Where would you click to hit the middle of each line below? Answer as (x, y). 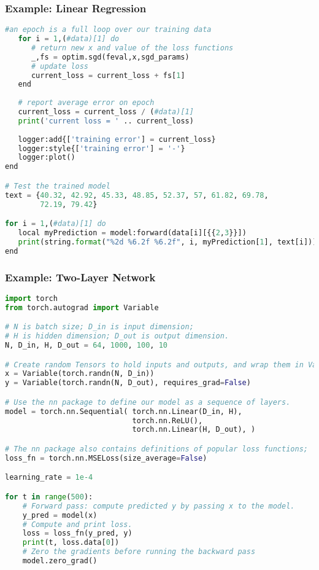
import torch (31, 298)
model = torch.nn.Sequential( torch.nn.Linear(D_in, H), (124, 411)
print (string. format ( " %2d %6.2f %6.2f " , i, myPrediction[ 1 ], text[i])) (167, 242)
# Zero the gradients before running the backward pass (139, 552)
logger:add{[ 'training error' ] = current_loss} (117, 139)
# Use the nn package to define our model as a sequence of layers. (148, 402)
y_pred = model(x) (60, 515)
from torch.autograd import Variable (82, 307)
